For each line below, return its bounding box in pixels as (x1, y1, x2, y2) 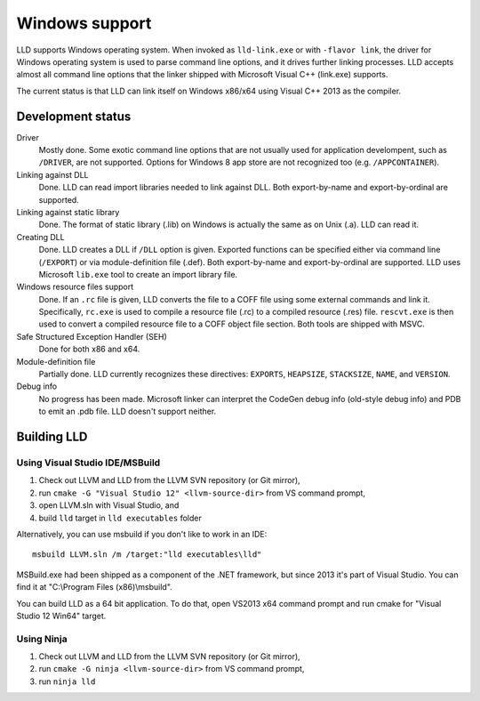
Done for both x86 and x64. (38, 343, 140, 355)
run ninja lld (38, 676, 96, 687)
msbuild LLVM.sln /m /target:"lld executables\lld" (32, 550, 262, 560)
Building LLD (16, 430, 88, 445)
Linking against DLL (16, 169, 89, 180)
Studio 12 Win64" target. (16, 610, 107, 621)
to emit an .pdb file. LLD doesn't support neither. (38, 406, 217, 417)
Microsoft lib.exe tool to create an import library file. (38, 269, 238, 279)
